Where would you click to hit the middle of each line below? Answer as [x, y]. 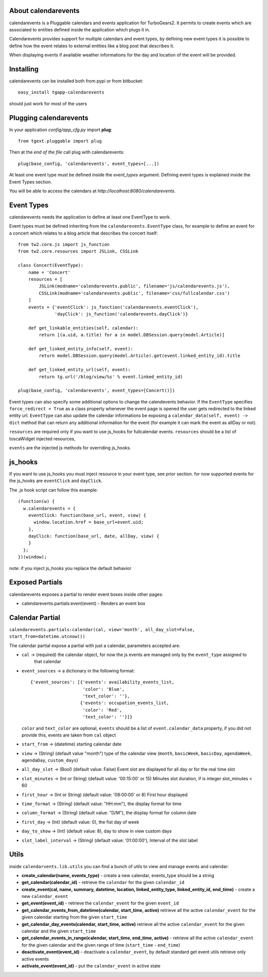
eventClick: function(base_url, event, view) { [87, 515]
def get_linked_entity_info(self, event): [81, 349]
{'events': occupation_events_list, [125, 703]
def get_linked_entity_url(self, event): [79, 370]
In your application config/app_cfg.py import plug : [61, 130]
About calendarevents [44, 11]
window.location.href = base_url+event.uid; [89, 522]
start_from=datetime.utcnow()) [47, 637]
